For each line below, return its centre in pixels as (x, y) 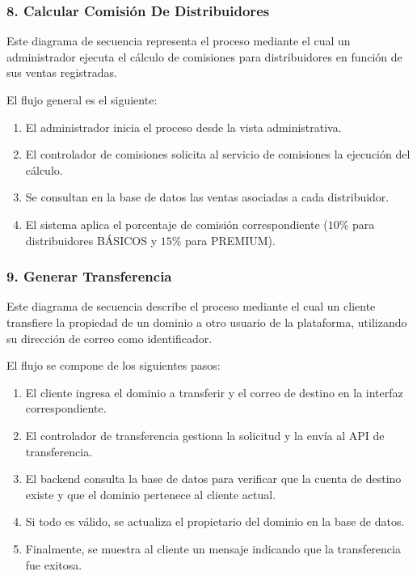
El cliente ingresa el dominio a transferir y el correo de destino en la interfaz (214, 392)
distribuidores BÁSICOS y (91, 240)
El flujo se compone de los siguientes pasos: (114, 365)
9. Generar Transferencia (89, 276)
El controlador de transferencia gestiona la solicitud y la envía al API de (205, 435)
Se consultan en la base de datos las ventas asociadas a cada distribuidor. (207, 197)
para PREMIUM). (230, 240)
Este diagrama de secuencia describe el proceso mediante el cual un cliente (191, 306)
